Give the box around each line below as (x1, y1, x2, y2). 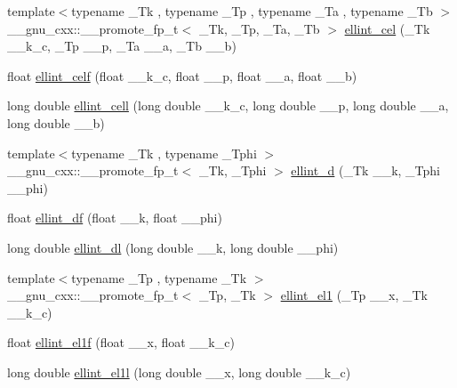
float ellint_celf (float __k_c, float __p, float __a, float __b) (7, 66, 357, 85)
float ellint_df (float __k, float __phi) (7, 208, 222, 227)
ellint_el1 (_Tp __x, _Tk (280, 286, 428, 304)
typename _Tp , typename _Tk (71, 268, 247, 287)
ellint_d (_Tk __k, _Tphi (291, 161, 440, 180)
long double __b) (7, 113, 105, 132)
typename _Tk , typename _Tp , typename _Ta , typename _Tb (71, 2, 433, 20)
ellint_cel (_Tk (344, 19, 430, 37)
